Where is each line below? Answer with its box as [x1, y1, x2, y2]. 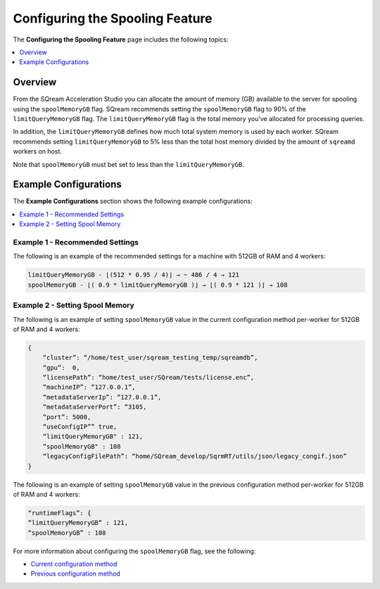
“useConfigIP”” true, [42, 423, 118, 431]
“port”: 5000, [42, 413, 91, 421]
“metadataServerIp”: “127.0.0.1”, [42, 393, 162, 401]
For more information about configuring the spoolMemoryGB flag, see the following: [13, 547, 256, 555]
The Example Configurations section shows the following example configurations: [13, 197, 253, 206]
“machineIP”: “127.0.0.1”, [42, 383, 137, 391]
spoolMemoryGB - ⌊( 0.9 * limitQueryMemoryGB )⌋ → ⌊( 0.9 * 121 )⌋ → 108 [27, 280, 288, 289]
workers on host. [13, 147, 63, 156]
